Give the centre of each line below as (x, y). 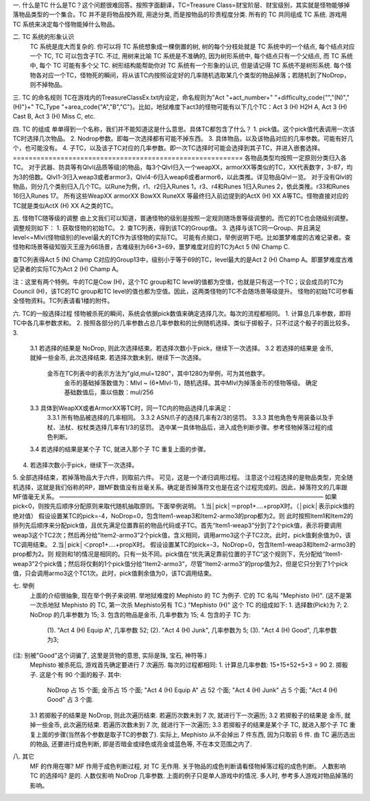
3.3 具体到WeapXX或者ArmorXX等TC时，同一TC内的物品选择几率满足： (131, 408)
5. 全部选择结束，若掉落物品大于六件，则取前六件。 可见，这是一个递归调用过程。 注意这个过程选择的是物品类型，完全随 (183, 478)
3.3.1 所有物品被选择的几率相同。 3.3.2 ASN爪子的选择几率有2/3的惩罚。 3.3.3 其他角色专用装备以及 (187, 418)
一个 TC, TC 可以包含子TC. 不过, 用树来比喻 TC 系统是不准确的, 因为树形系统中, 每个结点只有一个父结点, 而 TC (184, 55)
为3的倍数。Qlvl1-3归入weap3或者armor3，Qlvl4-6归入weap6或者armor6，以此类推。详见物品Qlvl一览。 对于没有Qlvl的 (183, 177)
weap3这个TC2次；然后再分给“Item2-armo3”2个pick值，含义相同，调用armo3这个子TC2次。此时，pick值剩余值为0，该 (182, 535)
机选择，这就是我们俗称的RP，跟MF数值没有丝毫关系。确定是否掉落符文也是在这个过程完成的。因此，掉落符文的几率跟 (180, 487)
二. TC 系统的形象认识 (44, 37)
